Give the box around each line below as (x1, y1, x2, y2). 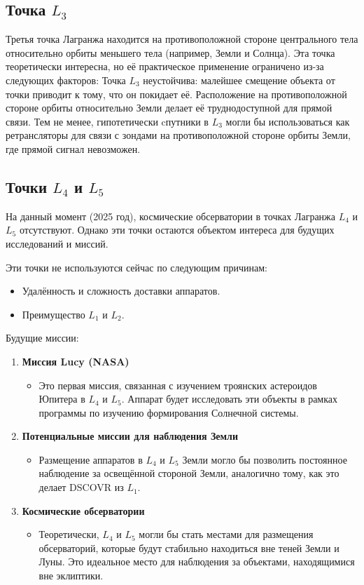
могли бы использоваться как (225, 114, 350, 128)
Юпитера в (38, 391, 85, 406)
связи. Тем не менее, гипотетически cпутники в (6, 114, 209, 128)
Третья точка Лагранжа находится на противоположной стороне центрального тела (6, 32, 358, 46)
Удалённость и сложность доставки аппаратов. (22, 283, 220, 298)
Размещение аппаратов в (38, 452, 143, 466)
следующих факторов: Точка (6, 72, 126, 87)
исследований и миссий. (6, 236, 108, 250)
